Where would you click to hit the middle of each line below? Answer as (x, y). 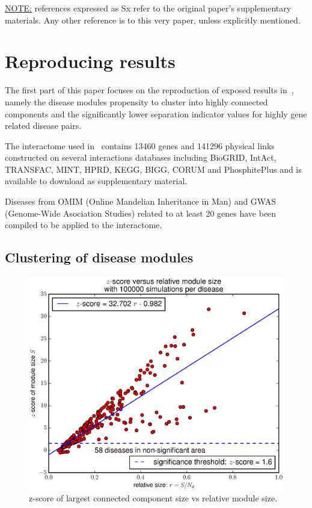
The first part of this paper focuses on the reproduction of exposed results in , (149, 90)
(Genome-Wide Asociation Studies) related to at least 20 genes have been (141, 213)
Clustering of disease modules (99, 257)
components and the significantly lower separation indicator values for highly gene (156, 113)
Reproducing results (90, 61)
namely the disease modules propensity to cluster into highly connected (136, 101)
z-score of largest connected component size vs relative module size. (153, 498)
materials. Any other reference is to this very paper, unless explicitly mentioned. (153, 20)
